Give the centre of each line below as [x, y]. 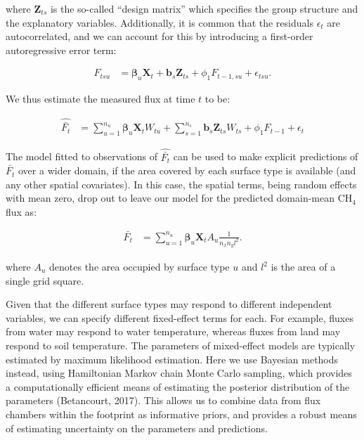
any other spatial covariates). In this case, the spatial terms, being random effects [181, 184]
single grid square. [45, 280]
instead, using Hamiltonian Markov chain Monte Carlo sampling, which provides [179, 373]
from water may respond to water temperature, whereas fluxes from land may [173, 331]
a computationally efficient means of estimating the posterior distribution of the [178, 386]
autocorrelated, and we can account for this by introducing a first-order [160, 36]
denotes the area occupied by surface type [139, 266]
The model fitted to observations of [82, 156]
